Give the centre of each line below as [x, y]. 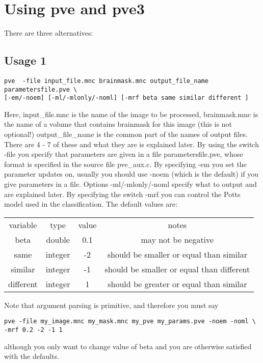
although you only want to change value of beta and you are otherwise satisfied [128, 346]
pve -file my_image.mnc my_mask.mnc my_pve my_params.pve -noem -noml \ [130, 322]
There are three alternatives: [49, 33]
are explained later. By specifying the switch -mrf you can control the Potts [122, 194]
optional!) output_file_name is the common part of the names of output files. [126, 134]
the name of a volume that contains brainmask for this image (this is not [118, 124]
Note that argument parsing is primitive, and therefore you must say [111, 305]
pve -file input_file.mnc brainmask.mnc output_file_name [106, 81]
